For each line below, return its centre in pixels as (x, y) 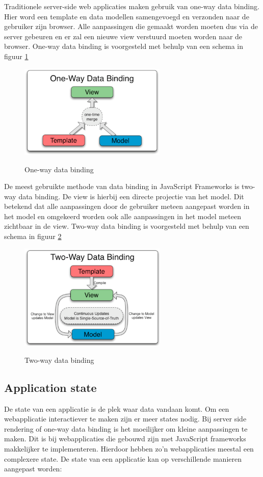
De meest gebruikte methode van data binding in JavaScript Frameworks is (122, 186)
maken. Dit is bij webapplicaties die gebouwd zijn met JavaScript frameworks (125, 439)
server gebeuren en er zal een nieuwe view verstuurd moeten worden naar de (123, 36)
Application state (50, 387)
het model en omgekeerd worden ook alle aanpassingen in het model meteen (123, 216)
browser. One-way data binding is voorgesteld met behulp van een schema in (124, 46)
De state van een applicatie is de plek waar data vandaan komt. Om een (117, 408)
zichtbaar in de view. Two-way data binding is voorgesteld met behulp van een (127, 226)
